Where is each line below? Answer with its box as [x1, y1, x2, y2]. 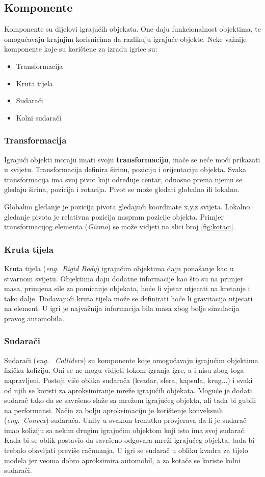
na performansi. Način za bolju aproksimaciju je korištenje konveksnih [4, 404, 223, 415]
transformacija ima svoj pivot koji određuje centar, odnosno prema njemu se [4, 174, 243, 184]
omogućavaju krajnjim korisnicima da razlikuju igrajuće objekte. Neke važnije [4, 33, 247, 44]
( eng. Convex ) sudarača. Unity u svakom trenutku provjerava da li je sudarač [4, 415, 247, 425]
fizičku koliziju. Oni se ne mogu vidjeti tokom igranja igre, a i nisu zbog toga [4, 365, 244, 375]
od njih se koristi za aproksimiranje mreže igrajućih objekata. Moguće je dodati [4, 385, 252, 395]
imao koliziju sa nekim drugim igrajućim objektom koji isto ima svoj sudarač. [4, 424, 246, 435]
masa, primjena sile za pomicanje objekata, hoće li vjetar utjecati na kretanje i [4, 283, 250, 294]
